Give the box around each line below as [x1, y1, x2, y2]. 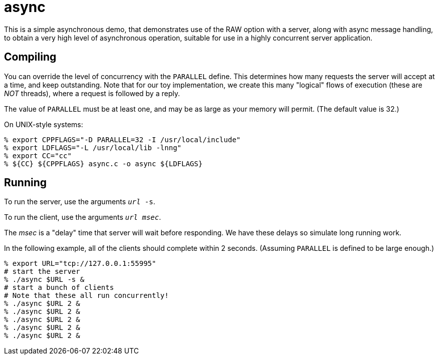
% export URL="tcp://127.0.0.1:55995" [4, 259, 156, 268]
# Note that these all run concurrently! [4, 291, 169, 300]
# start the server [4, 267, 80, 276]
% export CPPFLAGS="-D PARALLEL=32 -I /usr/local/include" [4, 135, 241, 144]
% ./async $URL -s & [4, 275, 85, 284]
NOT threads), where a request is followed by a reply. [4, 89, 180, 98]
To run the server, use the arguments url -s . [4, 197, 155, 206]
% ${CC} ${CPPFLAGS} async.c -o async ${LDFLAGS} [4, 159, 203, 168]
